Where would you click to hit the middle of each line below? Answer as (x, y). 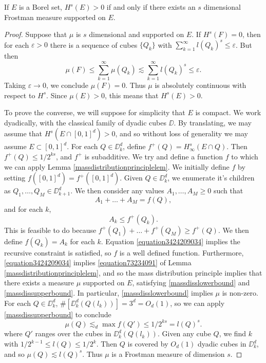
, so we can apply (197, 303)
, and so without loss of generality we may (182, 133)
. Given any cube (184, 333)
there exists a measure (39, 283)
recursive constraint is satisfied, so (58, 252)
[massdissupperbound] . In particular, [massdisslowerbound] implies (109, 292)
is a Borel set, (41, 7)
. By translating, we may (213, 122)
